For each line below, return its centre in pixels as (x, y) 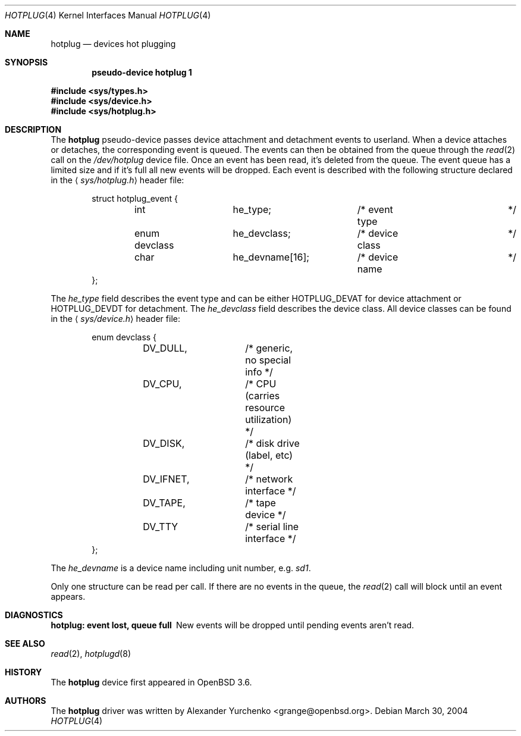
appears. (68, 596)
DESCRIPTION (33, 129)
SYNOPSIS (26, 62)
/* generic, (269, 348)
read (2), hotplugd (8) (91, 654)
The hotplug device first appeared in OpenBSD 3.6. (151, 682)
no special (268, 360)
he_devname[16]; (271, 257)
